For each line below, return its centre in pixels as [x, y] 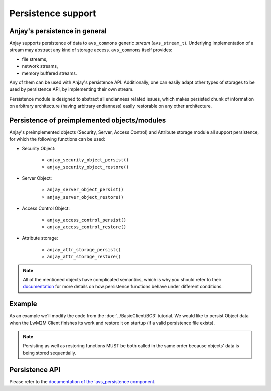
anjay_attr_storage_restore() [84, 257]
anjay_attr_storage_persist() [84, 250]
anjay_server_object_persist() [85, 190]
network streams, [40, 66]
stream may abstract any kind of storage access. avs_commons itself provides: [91, 50]
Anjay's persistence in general [58, 31]
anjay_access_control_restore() [87, 227]
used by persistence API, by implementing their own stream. [72, 89]
